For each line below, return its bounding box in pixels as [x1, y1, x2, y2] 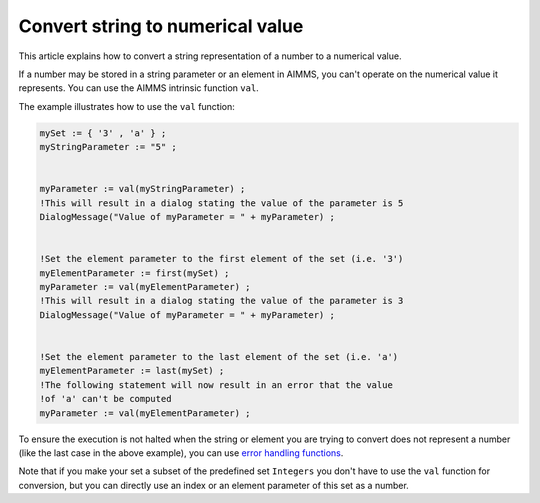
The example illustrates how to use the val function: [18, 100, 235, 112]
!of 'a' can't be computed [39, 393, 172, 405]
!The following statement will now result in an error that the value [39, 379, 394, 390]
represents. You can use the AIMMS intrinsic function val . [18, 82, 259, 94]
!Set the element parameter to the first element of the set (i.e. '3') [39, 253, 404, 265]
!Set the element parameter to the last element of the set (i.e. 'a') [39, 351, 399, 362]
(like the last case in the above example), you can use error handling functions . [18, 446, 344, 459]
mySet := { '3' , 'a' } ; [39, 127, 167, 139]
